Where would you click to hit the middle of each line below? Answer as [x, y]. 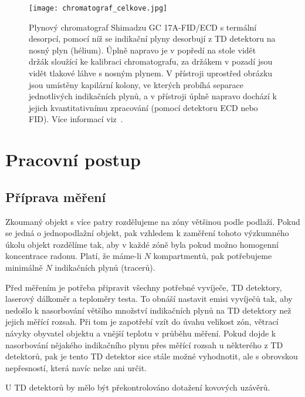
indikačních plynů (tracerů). [105, 267]
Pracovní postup [73, 159]
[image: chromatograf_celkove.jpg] [98, 8]
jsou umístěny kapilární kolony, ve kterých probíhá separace [136, 84]
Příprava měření [56, 196]
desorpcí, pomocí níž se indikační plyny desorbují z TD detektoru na [152, 38]
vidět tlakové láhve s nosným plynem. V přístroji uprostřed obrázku [151, 73]
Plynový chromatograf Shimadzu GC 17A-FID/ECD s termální [143, 27]
